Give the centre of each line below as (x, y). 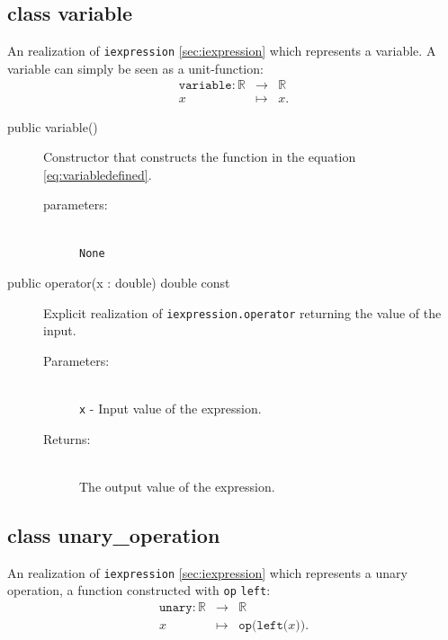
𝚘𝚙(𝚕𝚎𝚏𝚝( (264, 626)
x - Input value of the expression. (170, 409)
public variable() (53, 126)
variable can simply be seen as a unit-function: (135, 68)
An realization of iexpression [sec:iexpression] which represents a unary (207, 572)
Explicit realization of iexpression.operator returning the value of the (242, 312)
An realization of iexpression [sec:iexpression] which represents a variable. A (222, 51)
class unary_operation (114, 535)
